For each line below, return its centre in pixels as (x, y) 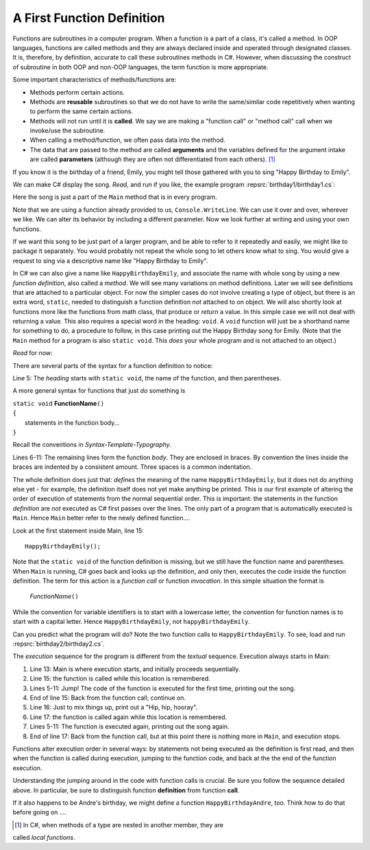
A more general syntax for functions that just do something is (99, 391)
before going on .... (39, 812)
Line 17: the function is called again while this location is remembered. (128, 717)
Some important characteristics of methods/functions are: (95, 80)
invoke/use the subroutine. (67, 131)
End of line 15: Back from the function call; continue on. (108, 697)
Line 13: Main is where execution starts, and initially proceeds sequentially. (135, 669)
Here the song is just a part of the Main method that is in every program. (115, 197)
